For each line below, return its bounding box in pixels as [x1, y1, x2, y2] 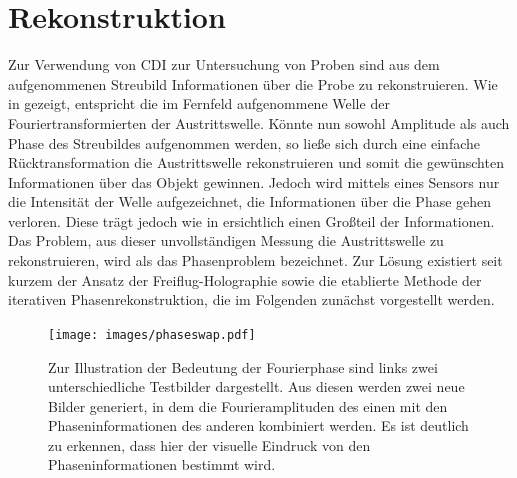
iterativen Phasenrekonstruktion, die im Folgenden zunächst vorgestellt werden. [8, 289, 495, 310]
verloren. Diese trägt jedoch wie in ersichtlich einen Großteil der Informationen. [8, 210, 495, 231]
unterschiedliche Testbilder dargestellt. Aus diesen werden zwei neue [48, 376, 465, 397]
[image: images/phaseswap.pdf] [48, 327, 256, 342]
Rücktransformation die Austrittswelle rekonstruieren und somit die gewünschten [8, 152, 504, 173]
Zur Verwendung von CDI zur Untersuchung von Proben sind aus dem [8, 54, 440, 75]
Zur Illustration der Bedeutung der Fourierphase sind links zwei [48, 356, 438, 377]
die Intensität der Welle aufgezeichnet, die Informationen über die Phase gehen [8, 191, 492, 212]
